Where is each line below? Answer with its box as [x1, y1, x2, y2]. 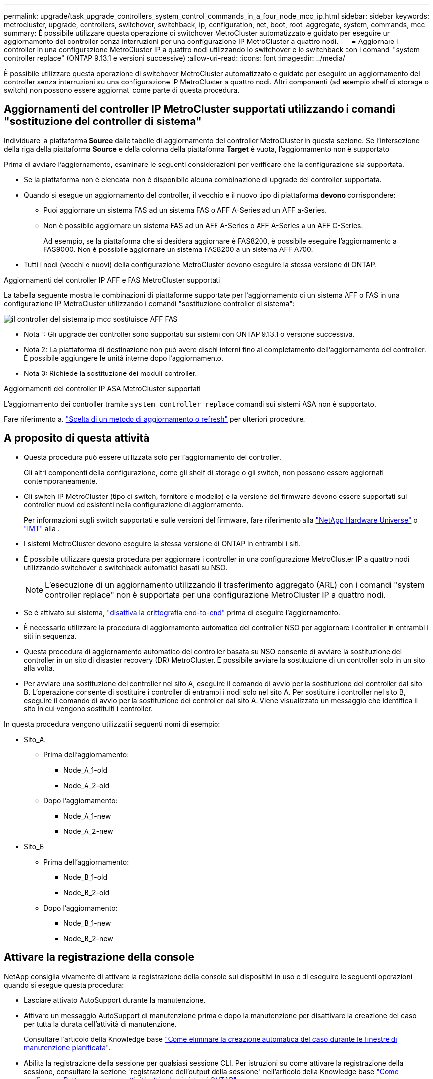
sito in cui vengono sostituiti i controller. [24, 704, 153, 713]
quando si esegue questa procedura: [4, 980, 124, 989]
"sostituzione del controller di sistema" [4, 115, 202, 128]
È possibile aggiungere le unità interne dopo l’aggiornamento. [24, 353, 223, 362]
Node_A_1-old [63, 765, 108, 774]
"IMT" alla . [24, 524, 60, 533]
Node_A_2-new [63, 827, 113, 835]
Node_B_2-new [63, 934, 113, 943]
